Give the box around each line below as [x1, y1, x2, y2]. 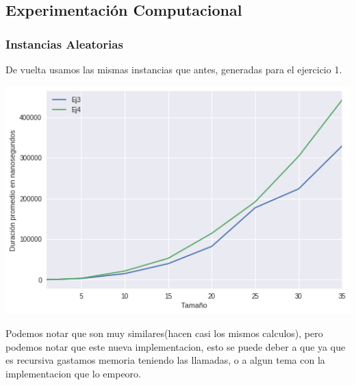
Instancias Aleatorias [5, 35, 123, 52]
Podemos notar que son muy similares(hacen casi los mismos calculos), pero [5, 325, 323, 340]
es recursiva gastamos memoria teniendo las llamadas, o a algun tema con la [5, 353, 325, 367]
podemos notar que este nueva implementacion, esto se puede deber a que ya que [5, 339, 346, 353]
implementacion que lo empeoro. [5, 366, 141, 380]
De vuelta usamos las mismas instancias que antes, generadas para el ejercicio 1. [5, 62, 342, 76]
